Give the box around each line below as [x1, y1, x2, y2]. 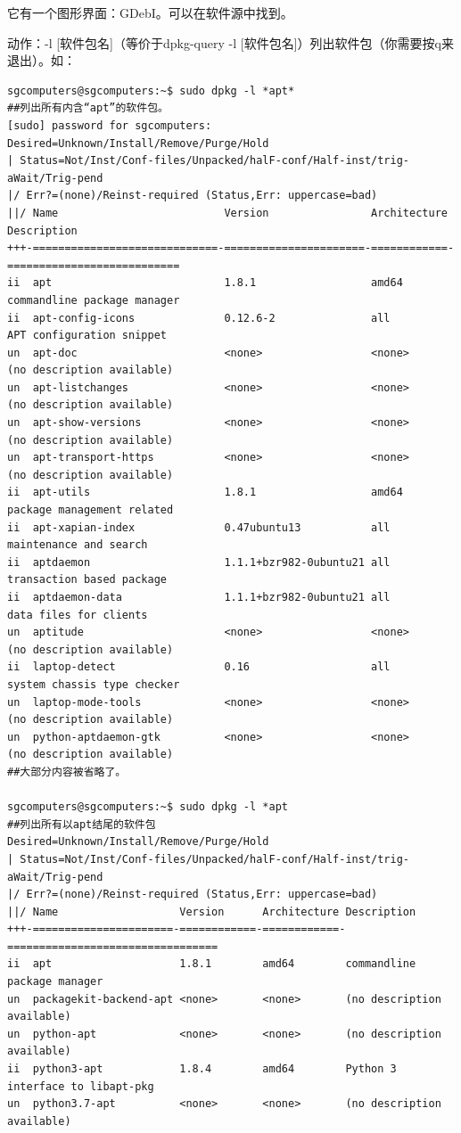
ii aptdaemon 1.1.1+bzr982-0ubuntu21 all [7, 555, 391, 569]
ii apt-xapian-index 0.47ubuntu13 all [7, 521, 391, 534]
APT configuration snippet [7, 329, 167, 342]
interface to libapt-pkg [7, 1080, 154, 1093]
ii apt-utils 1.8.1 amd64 [7, 486, 403, 499]
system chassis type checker [7, 677, 180, 691]
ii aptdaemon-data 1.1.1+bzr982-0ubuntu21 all [7, 591, 391, 603]
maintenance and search [7, 538, 148, 552]
